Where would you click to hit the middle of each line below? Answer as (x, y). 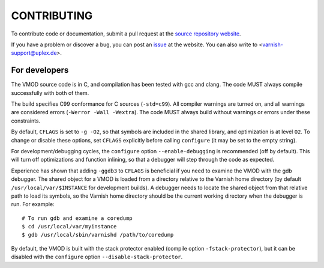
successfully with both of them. (50, 93)
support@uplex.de (34, 53)
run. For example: (33, 204)
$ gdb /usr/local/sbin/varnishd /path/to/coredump (98, 235)
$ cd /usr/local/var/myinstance (69, 227)
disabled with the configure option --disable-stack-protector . (97, 257)
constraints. (26, 121)
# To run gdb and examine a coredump (77, 218)
